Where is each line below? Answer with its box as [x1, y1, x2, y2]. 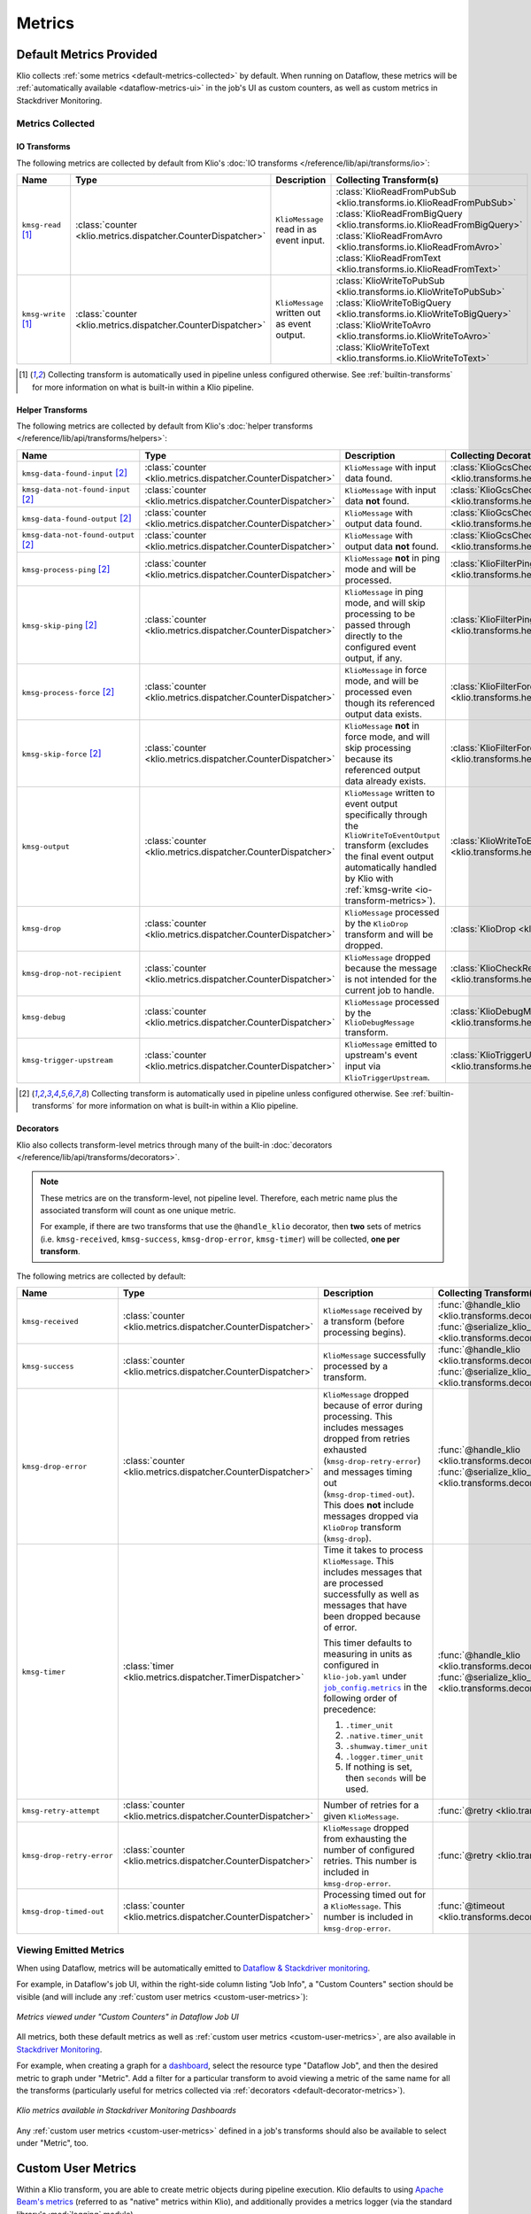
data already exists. [344, 775, 427, 787]
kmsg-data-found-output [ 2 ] [21, 512, 132, 524]
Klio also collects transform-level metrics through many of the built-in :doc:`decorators [16, 1139, 333, 1150]
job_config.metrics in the [323, 1681, 427, 1693]
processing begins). [323, 1327, 406, 1339]
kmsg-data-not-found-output [21, 530, 135, 540]
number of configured [323, 1844, 415, 1856]
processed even [344, 685, 412, 698]
